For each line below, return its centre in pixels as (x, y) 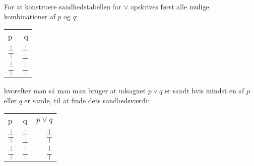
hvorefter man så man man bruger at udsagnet (75, 91)
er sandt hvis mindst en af (204, 91)
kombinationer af (30, 16)
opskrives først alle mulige (170, 6)
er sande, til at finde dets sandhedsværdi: (87, 100)
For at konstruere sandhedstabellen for (63, 6)
